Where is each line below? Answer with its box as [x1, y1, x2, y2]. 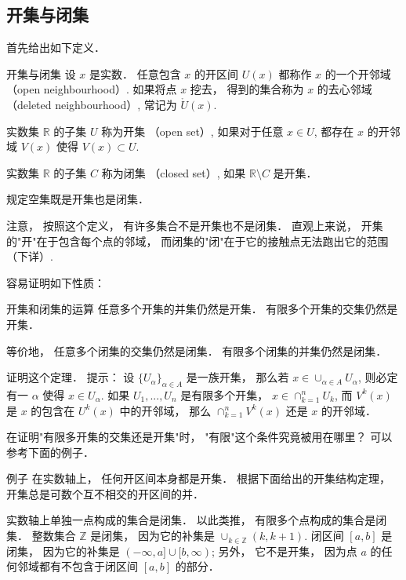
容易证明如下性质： [6, 274, 105, 290]
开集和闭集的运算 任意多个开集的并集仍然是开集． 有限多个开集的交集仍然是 [6, 301, 398, 317]
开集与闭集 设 [6, 65, 76, 82]
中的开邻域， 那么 [119, 402, 212, 418]
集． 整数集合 [6, 527, 76, 544]
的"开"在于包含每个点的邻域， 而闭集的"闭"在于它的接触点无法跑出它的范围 [6, 232, 389, 249]
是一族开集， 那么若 [186, 369, 289, 385]
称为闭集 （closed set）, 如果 [101, 164, 246, 181]
